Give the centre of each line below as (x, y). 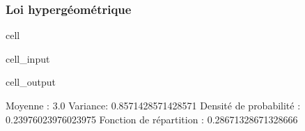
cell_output (31, 82)
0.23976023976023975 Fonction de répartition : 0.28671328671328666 (152, 119)
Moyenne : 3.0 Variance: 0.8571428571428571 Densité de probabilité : (153, 105)
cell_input (28, 58)
